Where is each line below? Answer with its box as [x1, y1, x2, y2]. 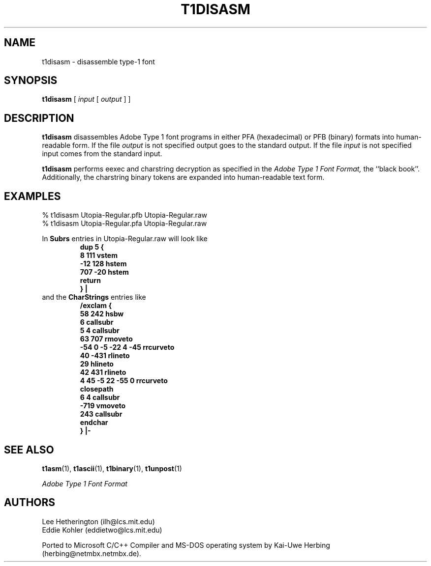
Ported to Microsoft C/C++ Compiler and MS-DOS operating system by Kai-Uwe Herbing [42, 540, 330, 549]
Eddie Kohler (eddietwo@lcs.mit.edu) [42, 525, 162, 534]
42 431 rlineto [80, 368, 126, 377]
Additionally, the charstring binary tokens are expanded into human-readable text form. [42, 173, 325, 182]
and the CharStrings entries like [42, 293, 146, 302]
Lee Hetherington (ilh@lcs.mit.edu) [42, 517, 155, 526]
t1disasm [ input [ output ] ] [42, 95, 131, 104]
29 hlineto [80, 360, 114, 368]
